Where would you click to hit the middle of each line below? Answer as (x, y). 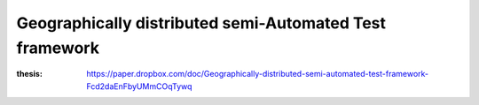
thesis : (30, 74)
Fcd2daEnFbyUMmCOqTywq (139, 86)
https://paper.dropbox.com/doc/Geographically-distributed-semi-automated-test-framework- (258, 74)
